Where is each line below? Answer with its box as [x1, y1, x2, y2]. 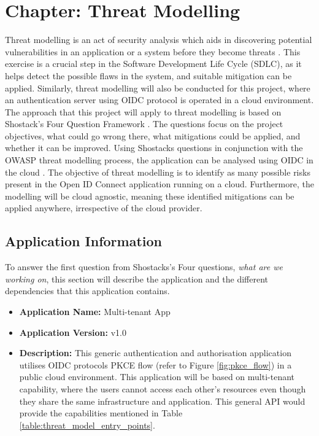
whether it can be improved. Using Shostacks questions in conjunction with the [5, 141, 303, 154]
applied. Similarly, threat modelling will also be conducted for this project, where [5, 81, 310, 94]
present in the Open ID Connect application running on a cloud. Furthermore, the [5, 177, 314, 190]
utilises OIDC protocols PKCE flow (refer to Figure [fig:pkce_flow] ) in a [19, 358, 292, 371]
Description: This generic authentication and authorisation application [19, 346, 291, 359]
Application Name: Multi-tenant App [19, 305, 171, 318]
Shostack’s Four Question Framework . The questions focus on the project [5, 117, 283, 130]
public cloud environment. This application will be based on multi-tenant [19, 370, 295, 383]
